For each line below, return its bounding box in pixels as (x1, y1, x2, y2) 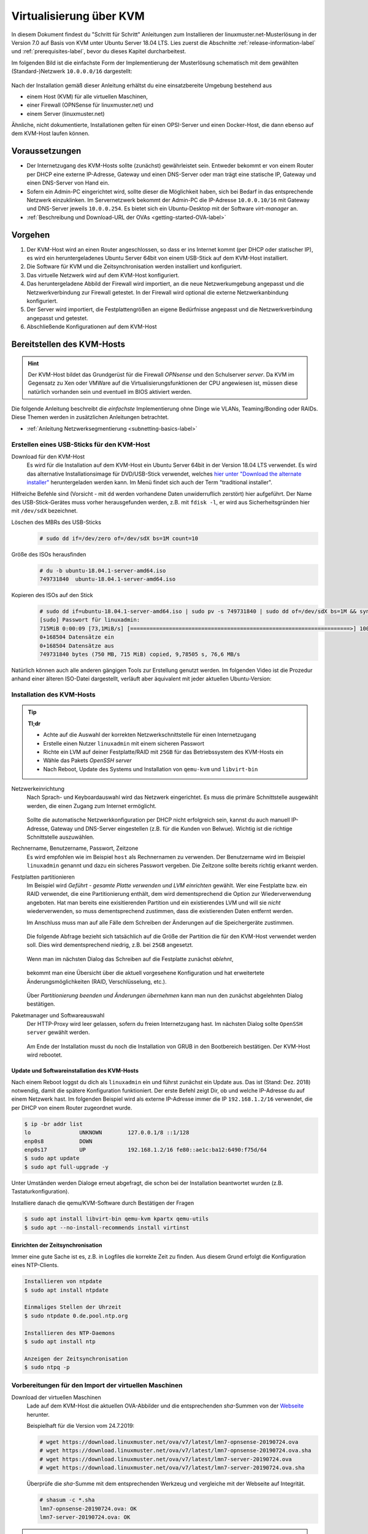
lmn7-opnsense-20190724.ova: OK (39, 1505, 137, 1512)
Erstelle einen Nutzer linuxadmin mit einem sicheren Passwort (43, 739, 205, 747)
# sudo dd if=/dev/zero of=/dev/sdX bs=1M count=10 (39, 534, 199, 542)
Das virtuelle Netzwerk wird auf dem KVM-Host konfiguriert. (26, 271, 180, 279)
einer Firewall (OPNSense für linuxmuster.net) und (26, 101, 153, 109)
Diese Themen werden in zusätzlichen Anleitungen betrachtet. (11, 414, 169, 421)
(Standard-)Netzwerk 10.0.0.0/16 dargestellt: (11, 67, 132, 75)
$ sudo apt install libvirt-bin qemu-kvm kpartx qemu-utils (24, 1216, 209, 1222)
